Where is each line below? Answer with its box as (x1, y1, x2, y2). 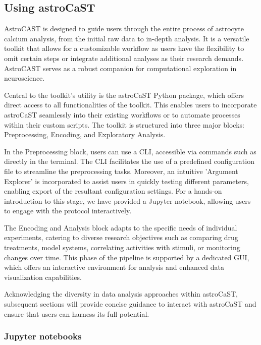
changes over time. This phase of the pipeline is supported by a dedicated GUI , (4, 252, 249, 262)
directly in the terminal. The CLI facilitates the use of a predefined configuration (4, 156, 254, 166)
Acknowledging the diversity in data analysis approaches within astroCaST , (4, 289, 238, 299)
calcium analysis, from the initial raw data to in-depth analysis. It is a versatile (4, 33, 249, 43)
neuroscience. (4, 73, 45, 83)
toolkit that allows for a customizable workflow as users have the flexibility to (4, 43, 244, 53)
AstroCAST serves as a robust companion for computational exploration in (4, 63, 237, 73)
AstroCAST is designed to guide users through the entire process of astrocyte (4, 23, 244, 34)
